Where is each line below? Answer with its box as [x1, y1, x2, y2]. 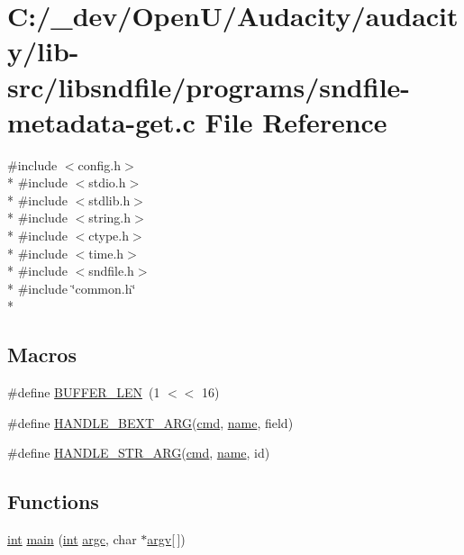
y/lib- [7, 32, 79, 69]
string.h [88, 208, 132, 227]
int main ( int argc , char [7, 530, 137, 549]
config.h [77, 155, 122, 174]
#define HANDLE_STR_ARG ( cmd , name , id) [7, 443, 270, 462]
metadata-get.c [7, 103, 196, 140]
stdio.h [88, 173, 126, 192]
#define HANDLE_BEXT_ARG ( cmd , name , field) [7, 413, 294, 432]
